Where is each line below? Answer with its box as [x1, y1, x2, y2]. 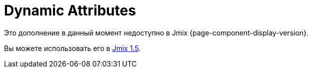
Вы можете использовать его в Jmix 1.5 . [4, 43, 141, 52]
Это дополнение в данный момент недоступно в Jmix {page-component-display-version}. [4, 28, 309, 37]
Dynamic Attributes [4, 2, 136, 19]
